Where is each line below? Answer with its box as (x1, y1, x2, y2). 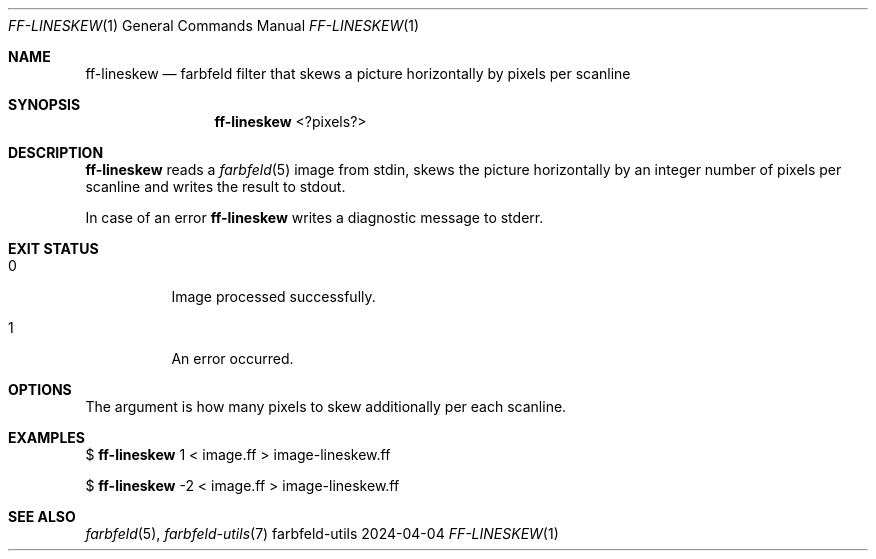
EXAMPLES (8, 429, 85, 446)
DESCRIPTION (8, 144, 104, 161)
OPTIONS (8, 381, 72, 398)
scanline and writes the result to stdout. (85, 178, 346, 195)
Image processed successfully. (171, 288, 376, 305)
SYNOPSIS (8, 96, 81, 113)
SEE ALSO (8, 508, 76, 525)
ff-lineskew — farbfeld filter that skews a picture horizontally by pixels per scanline (85, 65, 631, 82)
